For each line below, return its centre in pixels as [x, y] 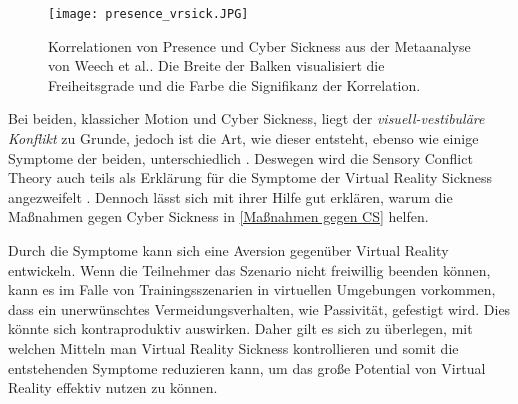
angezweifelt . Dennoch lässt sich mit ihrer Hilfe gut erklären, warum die [230, 196]
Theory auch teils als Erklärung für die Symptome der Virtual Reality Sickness [250, 177]
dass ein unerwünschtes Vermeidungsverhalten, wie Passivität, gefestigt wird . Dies [259, 308]
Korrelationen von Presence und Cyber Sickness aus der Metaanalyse [259, 45]
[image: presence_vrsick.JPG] [148, 14]
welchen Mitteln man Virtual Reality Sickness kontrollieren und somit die [233, 347]
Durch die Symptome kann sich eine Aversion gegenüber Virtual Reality [228, 250]
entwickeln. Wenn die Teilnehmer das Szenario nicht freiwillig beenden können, [249, 269]
